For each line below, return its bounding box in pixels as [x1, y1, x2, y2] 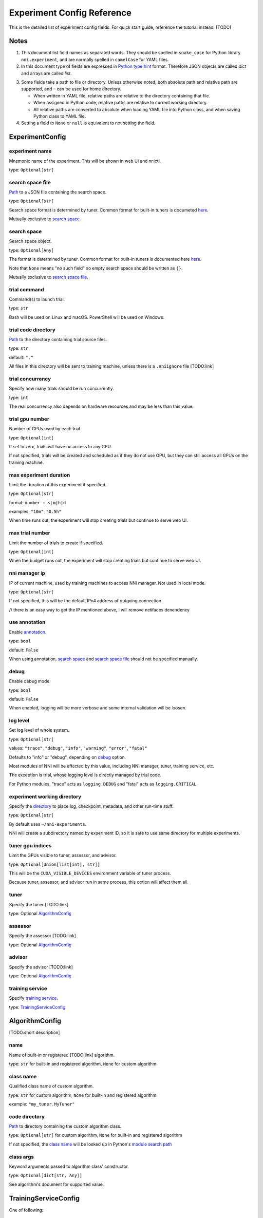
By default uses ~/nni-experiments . [9, 821, 87, 827]
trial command [9, 286, 44, 293]
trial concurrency [9, 375, 51, 382]
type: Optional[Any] [9, 247, 55, 253]
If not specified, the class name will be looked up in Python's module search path [9, 1141, 172, 1147]
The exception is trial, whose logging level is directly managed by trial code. [9, 772, 162, 778]
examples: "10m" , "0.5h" [9, 509, 62, 514]
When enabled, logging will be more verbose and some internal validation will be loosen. [9, 705, 187, 711]
